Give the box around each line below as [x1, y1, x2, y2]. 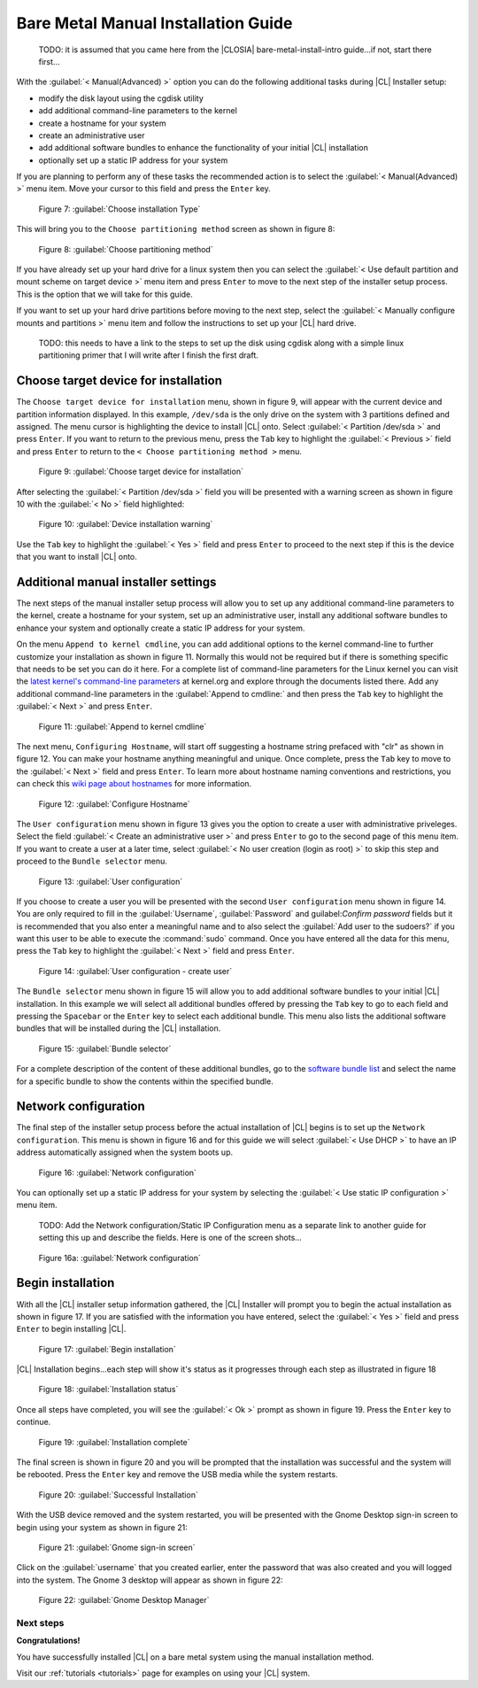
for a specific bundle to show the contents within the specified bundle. [16, 1076, 274, 1087]
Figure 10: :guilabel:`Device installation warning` [38, 519, 213, 530]
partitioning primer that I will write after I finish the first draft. [38, 350, 258, 360]
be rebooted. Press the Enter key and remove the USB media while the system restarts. [16, 1469, 338, 1480]
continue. [16, 1417, 51, 1428]
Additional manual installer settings [16, 574, 217, 589]
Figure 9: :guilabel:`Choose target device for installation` [38, 466, 243, 477]
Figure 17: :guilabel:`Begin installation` [38, 1343, 176, 1354]
